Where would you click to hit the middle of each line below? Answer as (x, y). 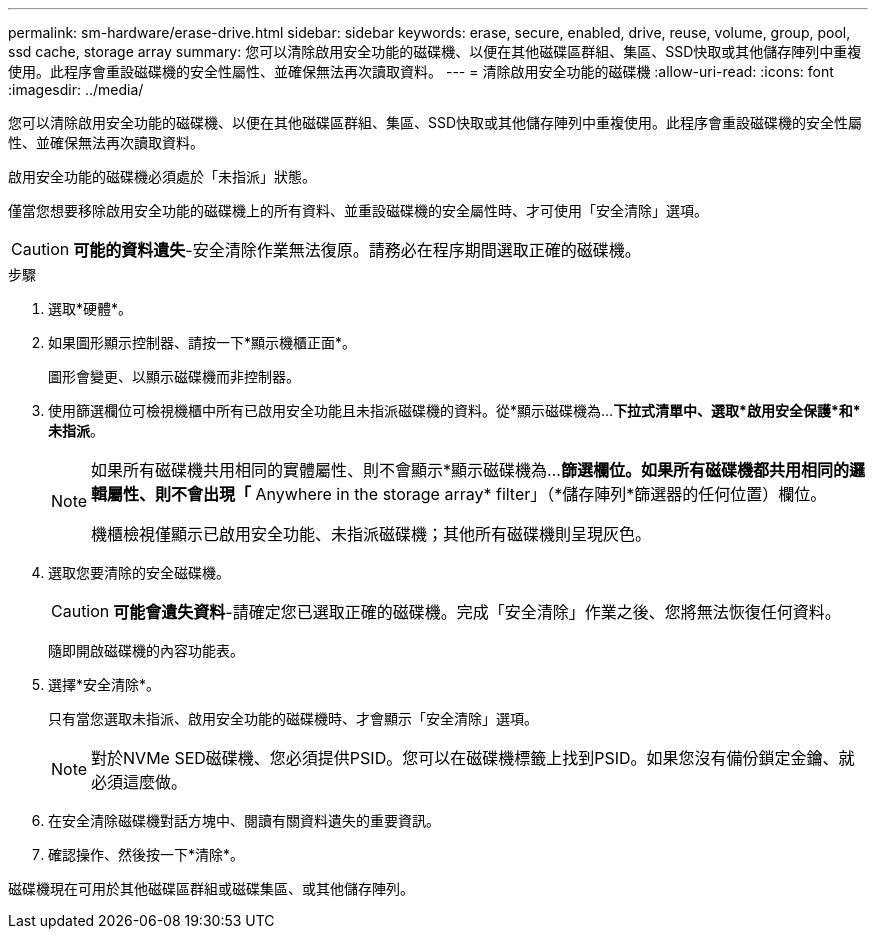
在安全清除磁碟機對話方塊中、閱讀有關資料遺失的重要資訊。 (244, 820)
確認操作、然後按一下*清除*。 (146, 854)
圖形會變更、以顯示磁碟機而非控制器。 (174, 376)
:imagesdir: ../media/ (76, 89)
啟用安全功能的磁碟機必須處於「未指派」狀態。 (162, 176)
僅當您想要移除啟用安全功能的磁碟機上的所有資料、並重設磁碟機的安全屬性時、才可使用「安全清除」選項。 (358, 210)
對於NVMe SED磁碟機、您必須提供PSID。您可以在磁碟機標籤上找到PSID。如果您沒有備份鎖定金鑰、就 (473, 758)
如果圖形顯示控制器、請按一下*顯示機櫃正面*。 (202, 342)
